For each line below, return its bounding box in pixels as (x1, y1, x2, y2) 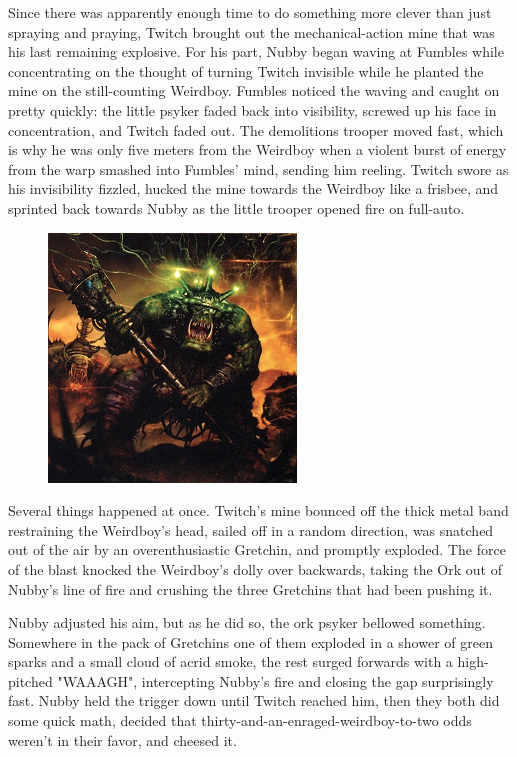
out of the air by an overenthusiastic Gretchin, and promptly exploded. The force (8, 539, 506, 560)
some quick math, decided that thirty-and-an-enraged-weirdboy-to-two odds (8, 710, 472, 731)
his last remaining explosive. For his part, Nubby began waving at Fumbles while (8, 41, 504, 62)
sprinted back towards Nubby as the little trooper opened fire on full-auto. (8, 197, 465, 218)
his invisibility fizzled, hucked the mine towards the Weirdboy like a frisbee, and (8, 178, 499, 199)
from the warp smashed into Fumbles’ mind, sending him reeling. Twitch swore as (8, 158, 509, 179)
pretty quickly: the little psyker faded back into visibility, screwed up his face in (8, 99, 497, 120)
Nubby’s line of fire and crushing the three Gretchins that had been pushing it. (8, 578, 493, 599)
